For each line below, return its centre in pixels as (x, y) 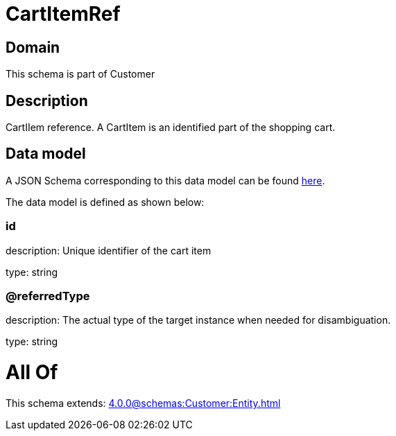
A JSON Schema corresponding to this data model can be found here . (165, 180)
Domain (33, 47)
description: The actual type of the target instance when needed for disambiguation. (198, 320)
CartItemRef (63, 14)
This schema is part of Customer (80, 74)
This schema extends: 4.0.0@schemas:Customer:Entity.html (143, 403)
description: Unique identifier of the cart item (109, 250)
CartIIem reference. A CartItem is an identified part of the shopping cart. (171, 128)
